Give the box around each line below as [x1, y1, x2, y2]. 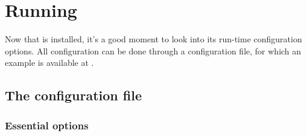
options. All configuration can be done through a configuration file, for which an [5, 44, 302, 57]
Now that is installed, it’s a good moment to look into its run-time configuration [5, 33, 302, 45]
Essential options [5, 117, 89, 132]
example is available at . [5, 56, 94, 69]
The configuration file [5, 86, 142, 105]
